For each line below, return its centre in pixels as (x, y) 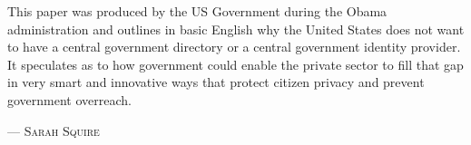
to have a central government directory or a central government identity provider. (234, 47)
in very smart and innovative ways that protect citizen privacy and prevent (216, 82)
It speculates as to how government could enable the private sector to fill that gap (235, 64)
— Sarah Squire (54, 130)
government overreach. (69, 99)
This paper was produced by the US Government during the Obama (197, 11)
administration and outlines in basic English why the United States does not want (236, 29)
